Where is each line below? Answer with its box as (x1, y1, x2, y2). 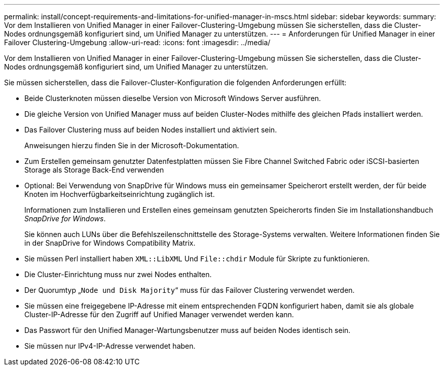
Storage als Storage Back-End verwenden (24, 165, 164, 174)
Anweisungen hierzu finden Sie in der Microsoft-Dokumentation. (24, 141, 239, 150)
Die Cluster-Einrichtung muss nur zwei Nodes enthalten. (24, 270, 212, 279)
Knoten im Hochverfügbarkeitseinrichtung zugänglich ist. (24, 190, 215, 198)
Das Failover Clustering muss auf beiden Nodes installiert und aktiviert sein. (24, 125, 277, 134)
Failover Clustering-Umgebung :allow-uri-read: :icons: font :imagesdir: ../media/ (4, 38, 271, 47)
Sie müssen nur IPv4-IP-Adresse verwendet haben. (24, 342, 196, 350)
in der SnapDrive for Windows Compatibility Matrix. (24, 239, 196, 247)
